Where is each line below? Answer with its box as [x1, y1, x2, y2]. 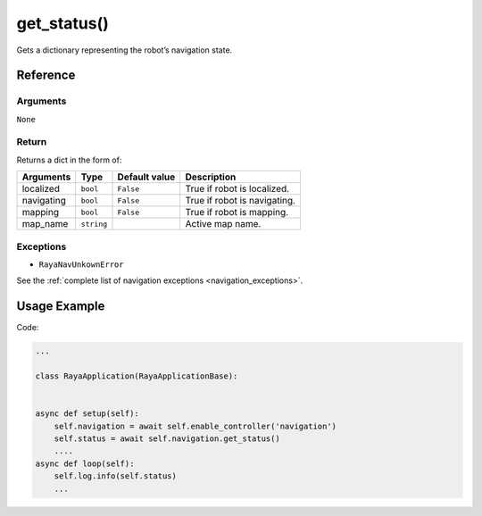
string [80, 219, 108, 229]
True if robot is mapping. [185, 206, 289, 219]
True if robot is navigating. [185, 195, 296, 207]
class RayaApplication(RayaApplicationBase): [35, 371, 238, 381]
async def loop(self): [35, 458, 135, 469]
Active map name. [185, 218, 262, 230]
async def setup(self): [35, 409, 140, 419]
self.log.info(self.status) [54, 471, 178, 481]
